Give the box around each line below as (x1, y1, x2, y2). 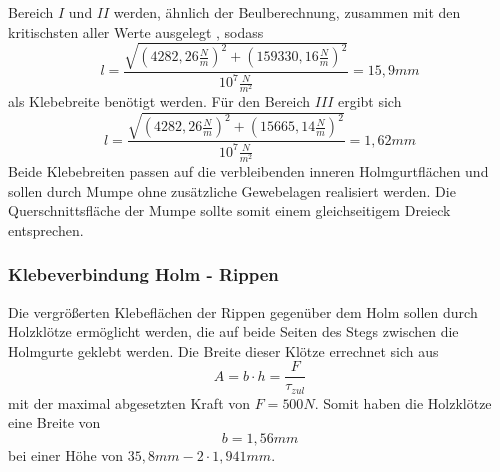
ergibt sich (337, 91, 402, 112)
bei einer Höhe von (8, 444, 124, 465)
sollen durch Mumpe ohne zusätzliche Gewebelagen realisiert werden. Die (8, 180, 456, 201)
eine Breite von (8, 412, 101, 433)
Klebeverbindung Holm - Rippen (8, 262, 279, 287)
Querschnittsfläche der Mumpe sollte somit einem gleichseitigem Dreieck (8, 200, 451, 221)
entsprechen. (8, 219, 84, 240)
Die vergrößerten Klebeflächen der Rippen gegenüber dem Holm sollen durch (8, 301, 478, 322)
